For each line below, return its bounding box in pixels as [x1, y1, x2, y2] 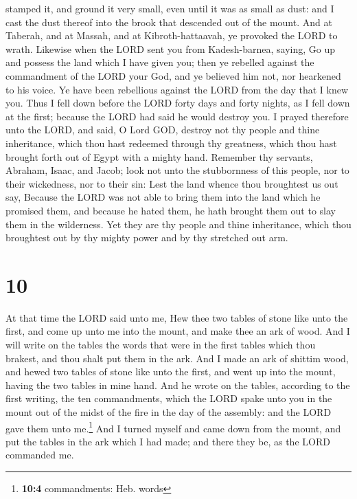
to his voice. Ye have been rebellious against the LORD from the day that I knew [5, 82, 349, 96]
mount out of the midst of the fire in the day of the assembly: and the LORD [5, 404, 332, 419]
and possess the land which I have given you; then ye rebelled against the [5, 55, 314, 69]
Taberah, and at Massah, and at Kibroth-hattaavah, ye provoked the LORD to [5, 28, 338, 43]
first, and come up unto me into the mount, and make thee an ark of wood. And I [5, 324, 350, 338]
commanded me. [5, 447, 74, 462]
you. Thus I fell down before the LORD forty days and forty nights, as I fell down [5, 96, 350, 110]
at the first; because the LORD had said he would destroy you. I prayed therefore [5, 109, 349, 123]
